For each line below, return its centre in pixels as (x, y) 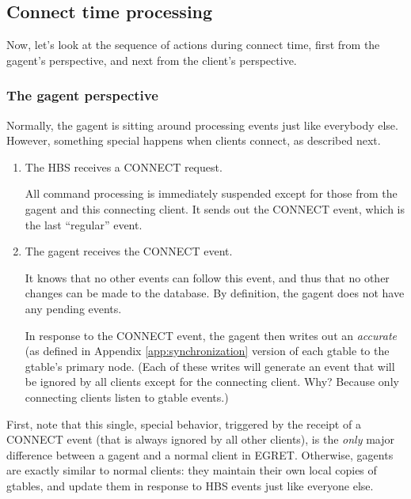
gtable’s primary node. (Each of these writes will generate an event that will (210, 366)
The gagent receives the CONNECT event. (129, 251)
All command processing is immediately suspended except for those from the (211, 193)
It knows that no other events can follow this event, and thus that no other (207, 277)
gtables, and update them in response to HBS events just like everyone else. (190, 485)
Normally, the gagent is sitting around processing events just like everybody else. (202, 125)
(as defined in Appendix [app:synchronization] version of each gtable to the (207, 351)
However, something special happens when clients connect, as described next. (194, 140)
